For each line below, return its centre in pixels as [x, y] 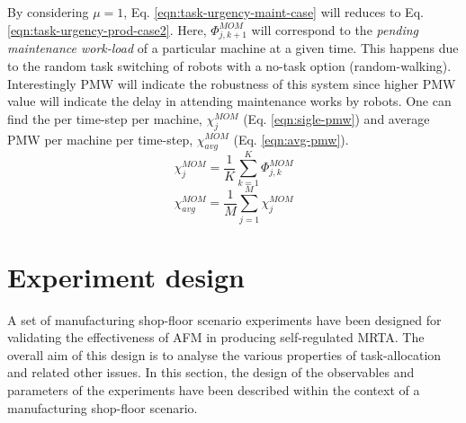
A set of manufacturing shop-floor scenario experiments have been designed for [224, 319]
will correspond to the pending [335, 29]
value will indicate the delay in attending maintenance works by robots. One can [229, 101]
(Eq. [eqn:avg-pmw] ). [291, 139]
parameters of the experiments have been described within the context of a [214, 390]
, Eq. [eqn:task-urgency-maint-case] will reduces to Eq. [273, 12]
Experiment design [126, 276]
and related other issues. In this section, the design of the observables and [211, 372]
